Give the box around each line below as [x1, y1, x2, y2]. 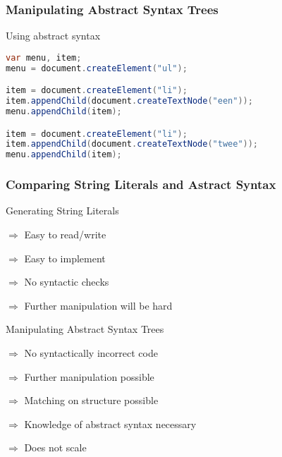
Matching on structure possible [24, 393, 159, 408]
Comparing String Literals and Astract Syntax [6, 176, 276, 193]
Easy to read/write [24, 226, 106, 241]
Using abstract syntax [6, 28, 101, 43]
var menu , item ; [6, 52, 82, 63]
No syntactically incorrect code [24, 345, 158, 360]
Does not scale [24, 440, 87, 455]
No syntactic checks [24, 274, 109, 289]
